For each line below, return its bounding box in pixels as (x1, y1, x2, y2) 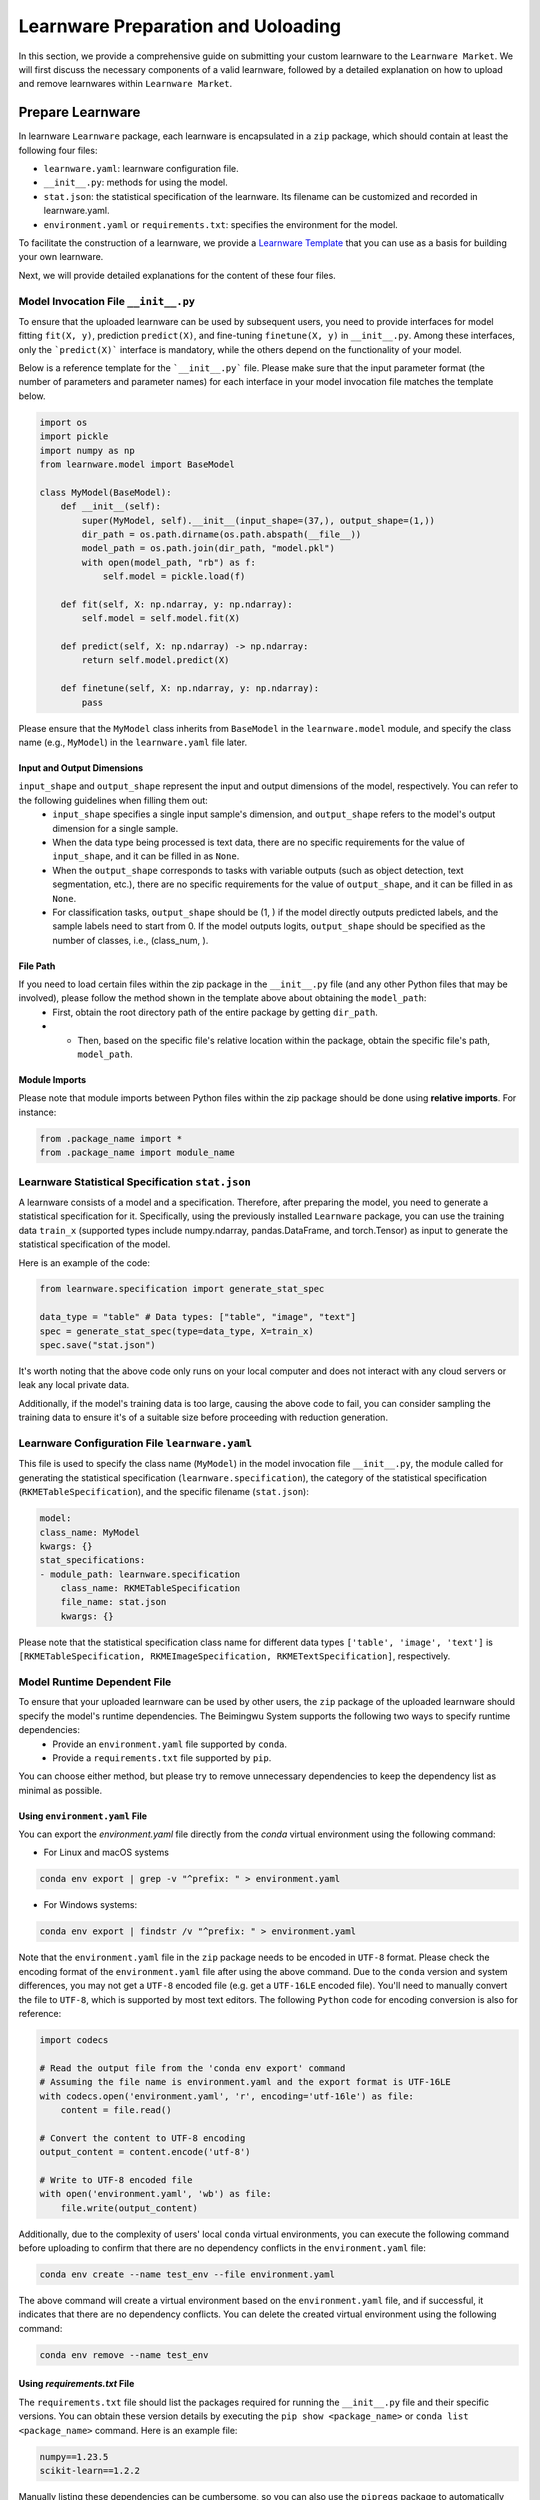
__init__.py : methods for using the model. (43, 176, 229, 189)
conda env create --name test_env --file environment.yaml (39, 2269, 335, 2280)
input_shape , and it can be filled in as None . (52, 850, 240, 862)
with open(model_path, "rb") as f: (81, 556, 257, 568)
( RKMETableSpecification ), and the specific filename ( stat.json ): (18, 1486, 309, 1498)
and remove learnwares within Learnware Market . (18, 78, 233, 90)
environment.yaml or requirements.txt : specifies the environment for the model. (43, 218, 399, 230)
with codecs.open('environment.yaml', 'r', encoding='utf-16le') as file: (39, 2090, 415, 2102)
